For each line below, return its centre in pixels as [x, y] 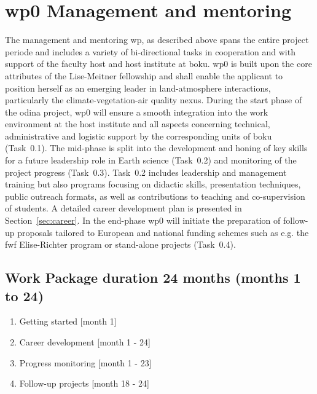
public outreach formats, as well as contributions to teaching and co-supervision [155, 196]
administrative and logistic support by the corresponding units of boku [139, 136]
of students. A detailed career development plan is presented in [123, 208]
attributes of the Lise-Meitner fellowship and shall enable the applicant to [144, 75]
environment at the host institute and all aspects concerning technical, [138, 124]
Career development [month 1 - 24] [85, 342]
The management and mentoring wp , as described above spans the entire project [157, 40]
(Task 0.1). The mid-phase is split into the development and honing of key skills [156, 148]
